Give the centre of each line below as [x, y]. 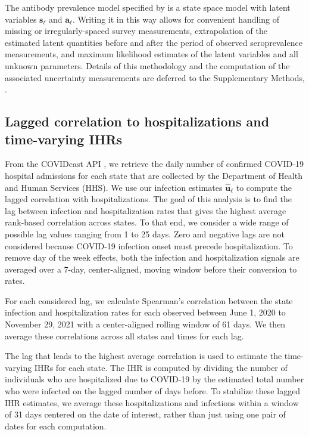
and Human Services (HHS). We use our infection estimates [114, 187]
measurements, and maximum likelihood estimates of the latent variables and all [152, 54]
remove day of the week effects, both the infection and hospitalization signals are [152, 257]
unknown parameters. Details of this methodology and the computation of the [147, 65]
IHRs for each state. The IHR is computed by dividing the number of [161, 367]
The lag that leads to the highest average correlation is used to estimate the [143, 356]
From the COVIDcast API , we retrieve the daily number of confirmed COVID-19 [154, 164]
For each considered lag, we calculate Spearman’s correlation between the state [149, 300]
